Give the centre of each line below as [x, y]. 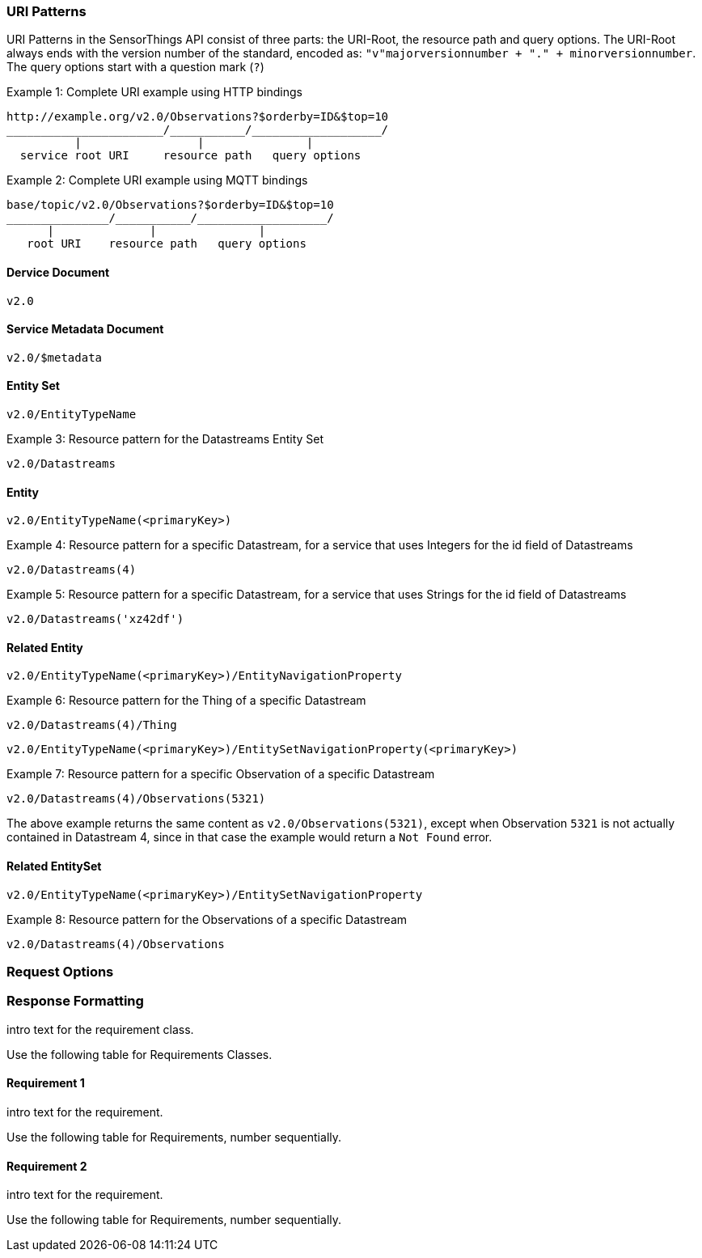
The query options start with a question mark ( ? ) [135, 67]
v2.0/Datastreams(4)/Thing [92, 725]
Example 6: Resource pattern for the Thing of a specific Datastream [186, 701]
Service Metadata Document [85, 329]
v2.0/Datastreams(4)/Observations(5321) [136, 799]
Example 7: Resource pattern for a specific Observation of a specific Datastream [221, 774]
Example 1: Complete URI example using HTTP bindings [154, 92]
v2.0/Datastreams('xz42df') [95, 619]
